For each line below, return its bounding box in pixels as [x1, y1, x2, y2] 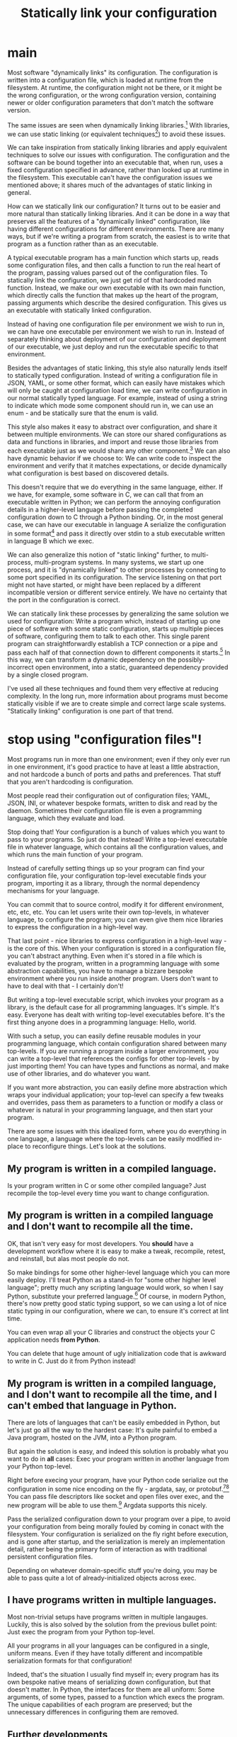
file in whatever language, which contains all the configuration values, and [7, 843, 224, 851]
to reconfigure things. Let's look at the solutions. [24, 1142, 166, 1150]
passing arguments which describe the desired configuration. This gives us [7, 299, 227, 307]
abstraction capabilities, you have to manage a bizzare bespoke [7, 967, 193, 975]
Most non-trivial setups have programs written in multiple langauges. [7, 1613, 209, 1622]
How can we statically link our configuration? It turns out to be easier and [7, 202, 221, 210]
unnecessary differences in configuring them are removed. [7, 1708, 179, 1716]
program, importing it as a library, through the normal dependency [7, 879, 200, 888]
